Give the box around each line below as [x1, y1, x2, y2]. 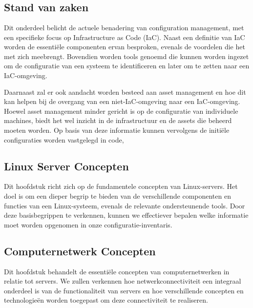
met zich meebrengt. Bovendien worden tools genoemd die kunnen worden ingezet [4, 51, 249, 61]
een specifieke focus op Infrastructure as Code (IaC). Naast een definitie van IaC [4, 32, 245, 42]
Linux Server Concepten [4, 158, 129, 173]
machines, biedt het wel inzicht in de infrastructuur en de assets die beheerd [4, 115, 232, 125]
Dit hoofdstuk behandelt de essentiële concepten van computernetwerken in [4, 266, 230, 276]
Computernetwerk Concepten [4, 243, 156, 258]
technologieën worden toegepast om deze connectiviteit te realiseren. [4, 295, 208, 305]
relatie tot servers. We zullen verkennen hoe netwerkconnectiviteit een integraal [4, 276, 241, 286]
